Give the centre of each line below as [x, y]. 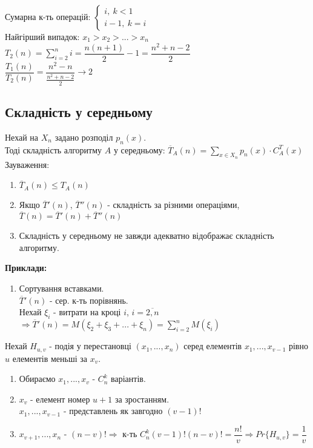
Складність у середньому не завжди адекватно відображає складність [147, 236]
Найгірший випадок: [42, 36]
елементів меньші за [50, 358]
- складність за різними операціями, [173, 205]
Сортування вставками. [61, 288]
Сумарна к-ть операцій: [48, 16]
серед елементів [213, 346]
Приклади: [26, 268]
